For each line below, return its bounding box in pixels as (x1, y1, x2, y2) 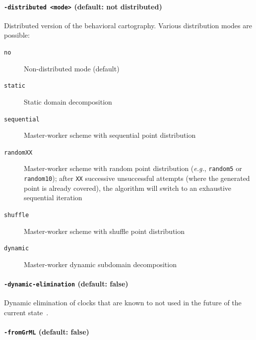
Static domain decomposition (24, 96, 112, 107)
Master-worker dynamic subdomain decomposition (24, 259, 177, 269)
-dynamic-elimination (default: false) (4, 279, 128, 289)
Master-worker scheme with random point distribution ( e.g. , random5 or (24, 163, 242, 173)
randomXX (4, 149, 33, 156)
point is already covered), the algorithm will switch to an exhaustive (24, 182, 232, 193)
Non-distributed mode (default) (24, 63, 120, 73)
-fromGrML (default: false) (4, 327, 89, 337)
